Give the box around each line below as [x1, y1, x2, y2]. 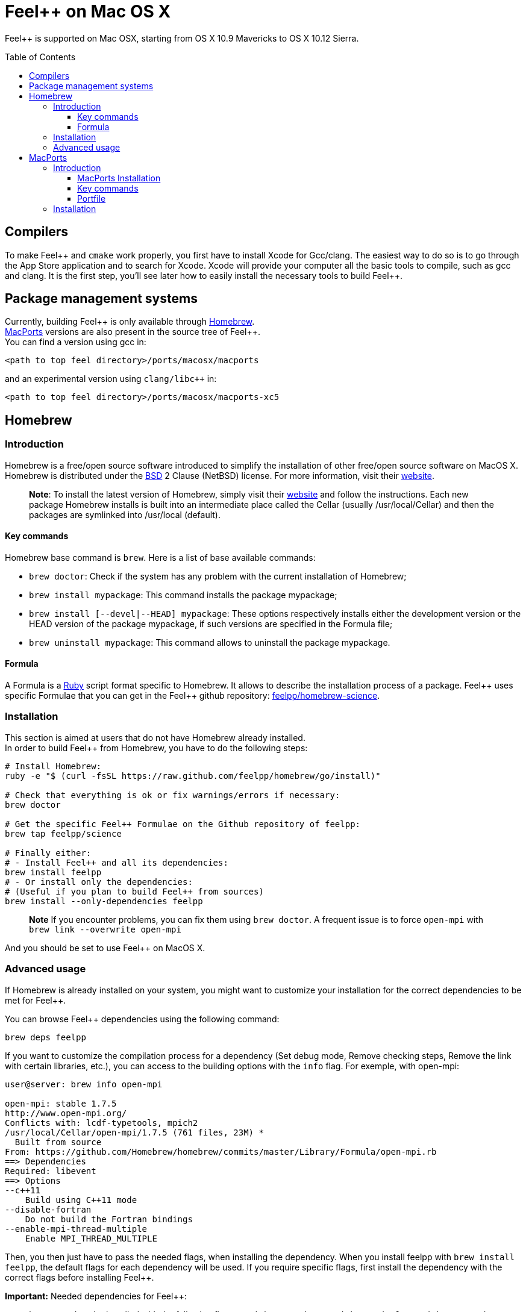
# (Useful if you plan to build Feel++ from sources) [5, 886, 264, 896]
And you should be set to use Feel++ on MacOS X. [5, 942, 205, 953]
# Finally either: [5, 848, 92, 858]
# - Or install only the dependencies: [5, 876, 193, 887]
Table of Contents [5, 51, 76, 62]
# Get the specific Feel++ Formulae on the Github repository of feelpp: [5, 819, 361, 829]
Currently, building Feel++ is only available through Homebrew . [5, 316, 255, 327]
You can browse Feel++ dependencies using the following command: [5, 1013, 280, 1024]
